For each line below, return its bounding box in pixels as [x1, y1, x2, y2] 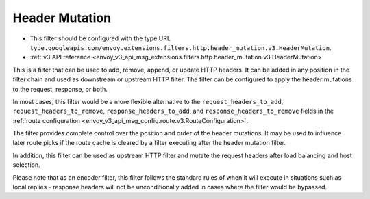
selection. [12, 161, 40, 169]
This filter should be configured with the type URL [29, 34, 171, 42]
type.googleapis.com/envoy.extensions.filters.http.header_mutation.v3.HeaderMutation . [29, 43, 332, 51]
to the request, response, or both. [12, 85, 108, 93]
